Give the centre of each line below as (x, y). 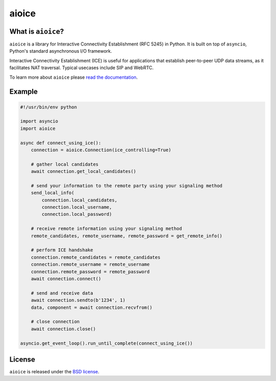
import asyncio (39, 121)
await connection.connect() (66, 279)
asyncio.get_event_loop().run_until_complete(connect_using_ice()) (107, 343)
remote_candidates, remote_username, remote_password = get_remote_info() (126, 236)
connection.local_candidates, (79, 200)
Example (24, 92)
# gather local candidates (65, 164)
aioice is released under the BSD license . (54, 372)
